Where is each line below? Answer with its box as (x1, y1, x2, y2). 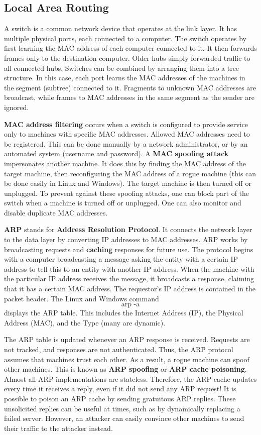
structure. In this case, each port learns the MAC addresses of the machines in (4, 72, 245, 83)
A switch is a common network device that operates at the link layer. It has (4, 23, 237, 34)
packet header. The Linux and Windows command (4, 293, 159, 303)
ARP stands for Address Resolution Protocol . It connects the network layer (4, 224, 252, 235)
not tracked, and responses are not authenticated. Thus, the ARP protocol (4, 344, 233, 355)
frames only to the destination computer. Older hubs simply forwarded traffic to (4, 52, 250, 63)
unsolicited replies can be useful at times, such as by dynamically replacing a (4, 403, 240, 413)
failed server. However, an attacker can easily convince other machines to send (4, 413, 244, 423)
